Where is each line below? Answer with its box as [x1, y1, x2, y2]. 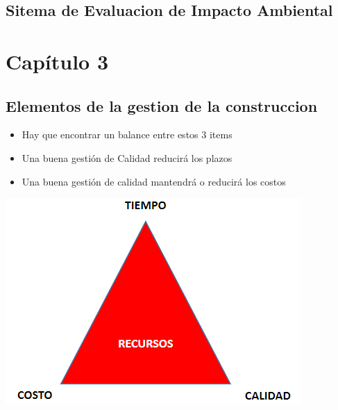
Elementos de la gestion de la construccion [6, 95, 318, 116]
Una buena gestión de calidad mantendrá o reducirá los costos [22, 174, 286, 188]
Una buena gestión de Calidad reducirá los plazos [22, 150, 233, 165]
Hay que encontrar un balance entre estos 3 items [22, 127, 233, 142]
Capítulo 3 [6, 47, 109, 75]
